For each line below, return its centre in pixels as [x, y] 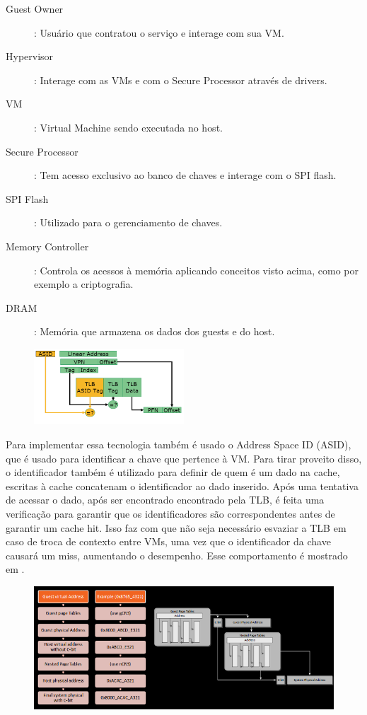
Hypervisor [30, 56]
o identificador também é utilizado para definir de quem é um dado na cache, [173, 472]
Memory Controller [47, 246]
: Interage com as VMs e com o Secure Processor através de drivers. [181, 80]
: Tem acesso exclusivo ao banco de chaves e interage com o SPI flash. [185, 175]
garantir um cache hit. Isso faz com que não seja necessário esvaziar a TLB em [176, 527]
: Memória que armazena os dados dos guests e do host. [155, 331]
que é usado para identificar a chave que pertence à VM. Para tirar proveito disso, [184, 458]
